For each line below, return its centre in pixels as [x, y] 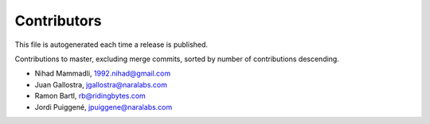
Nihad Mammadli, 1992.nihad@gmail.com [103, 74]
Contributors [59, 21]
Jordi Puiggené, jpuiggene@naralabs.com [104, 107]
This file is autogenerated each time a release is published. [111, 45]
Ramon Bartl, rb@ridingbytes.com [90, 96]
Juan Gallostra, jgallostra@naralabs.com [101, 84]
